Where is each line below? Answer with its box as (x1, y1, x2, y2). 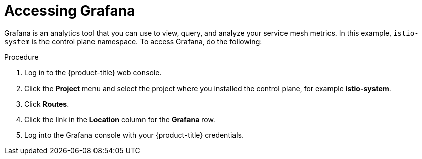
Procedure (4, 52, 39, 61)
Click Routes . (24, 99, 69, 108)
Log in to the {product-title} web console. (24, 68, 162, 77)
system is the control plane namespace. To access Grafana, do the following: (4, 37, 262, 46)
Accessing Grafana (4, 2, 135, 19)
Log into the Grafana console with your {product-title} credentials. (24, 130, 244, 139)
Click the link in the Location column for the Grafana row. (24, 115, 215, 124)
